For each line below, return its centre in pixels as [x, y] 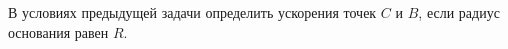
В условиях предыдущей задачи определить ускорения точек [192, 12]
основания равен [58, 31]
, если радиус [459, 12]
